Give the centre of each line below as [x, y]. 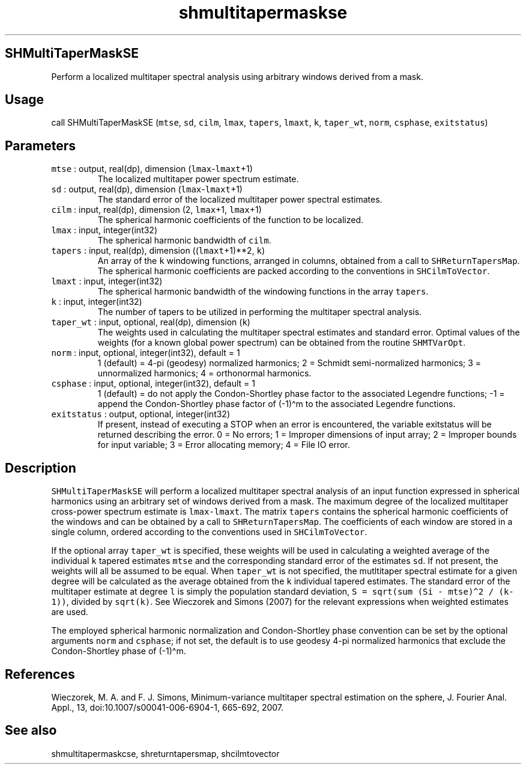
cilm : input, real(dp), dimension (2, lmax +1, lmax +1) [156, 210]
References [40, 674]
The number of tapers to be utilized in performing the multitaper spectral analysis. [260, 312]
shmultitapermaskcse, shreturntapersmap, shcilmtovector [165, 753]
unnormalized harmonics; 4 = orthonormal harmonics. [204, 373]
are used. [70, 612]
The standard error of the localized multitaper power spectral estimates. [240, 200]
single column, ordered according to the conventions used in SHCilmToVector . [209, 532]
